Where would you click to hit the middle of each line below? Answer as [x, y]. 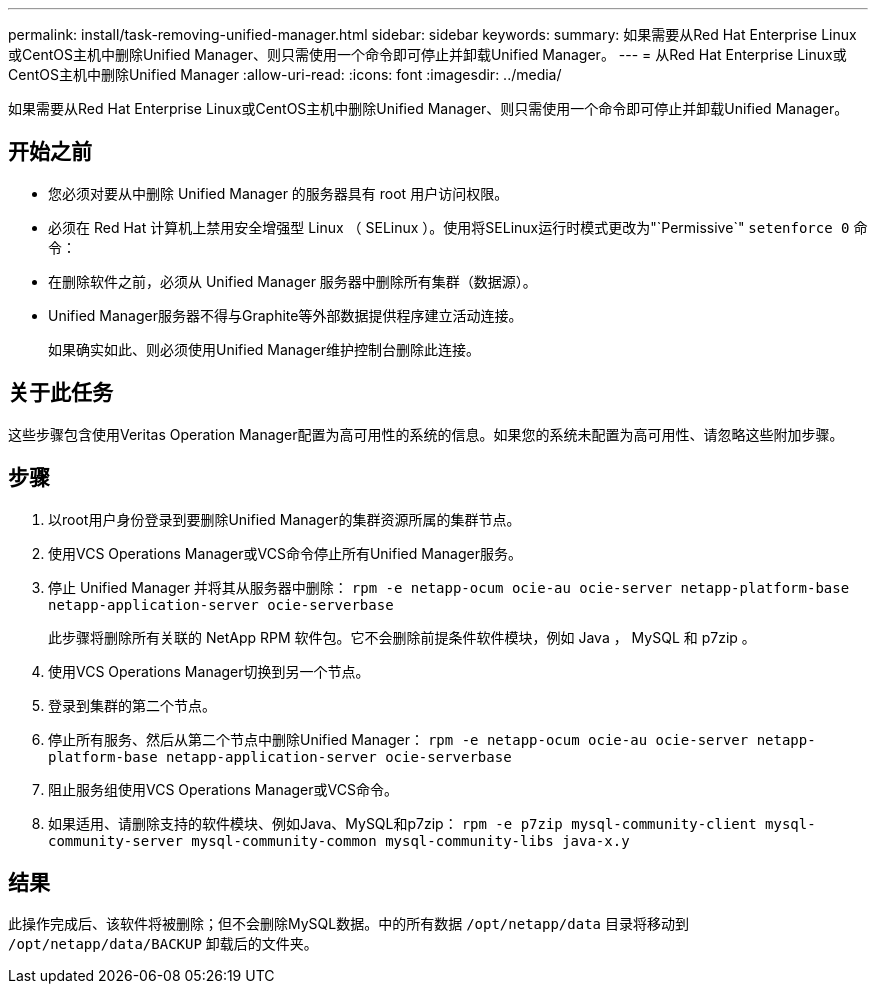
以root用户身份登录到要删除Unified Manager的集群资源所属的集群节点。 [284, 519]
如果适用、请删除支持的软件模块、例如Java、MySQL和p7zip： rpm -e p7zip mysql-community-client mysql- [432, 823]
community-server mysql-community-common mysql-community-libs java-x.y [339, 840]
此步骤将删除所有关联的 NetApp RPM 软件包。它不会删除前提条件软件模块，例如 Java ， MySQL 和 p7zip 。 [402, 637]
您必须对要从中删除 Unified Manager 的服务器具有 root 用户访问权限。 [278, 193]
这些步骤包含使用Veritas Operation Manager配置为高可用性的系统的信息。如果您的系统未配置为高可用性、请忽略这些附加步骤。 [426, 434]
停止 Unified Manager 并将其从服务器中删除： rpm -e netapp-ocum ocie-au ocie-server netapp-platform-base [449, 587]
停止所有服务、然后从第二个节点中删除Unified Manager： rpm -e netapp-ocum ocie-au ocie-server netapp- [432, 739]
